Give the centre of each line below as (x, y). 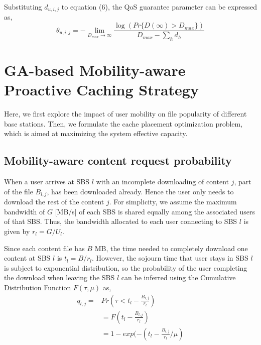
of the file (19, 191)
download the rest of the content (54, 202)
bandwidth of (25, 211)
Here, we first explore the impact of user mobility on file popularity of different (125, 114)
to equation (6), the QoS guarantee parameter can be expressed (159, 7)
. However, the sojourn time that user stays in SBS (170, 258)
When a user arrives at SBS (47, 182)
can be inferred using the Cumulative (178, 277)
